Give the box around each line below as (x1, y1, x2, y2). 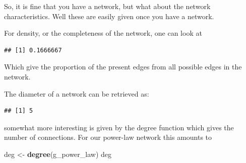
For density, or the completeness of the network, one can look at (4, 28, 202, 38)
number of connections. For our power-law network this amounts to (4, 132, 212, 142)
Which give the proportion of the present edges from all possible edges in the (4, 61, 242, 72)
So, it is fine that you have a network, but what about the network (4, 1, 211, 11)
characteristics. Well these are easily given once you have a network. (4, 11, 214, 21)
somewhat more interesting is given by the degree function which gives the (4, 122, 234, 132)
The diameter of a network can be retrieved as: (4, 88, 149, 99)
